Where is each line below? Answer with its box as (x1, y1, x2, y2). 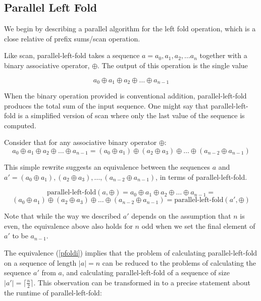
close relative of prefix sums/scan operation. (4, 33, 140, 43)
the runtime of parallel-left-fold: (4, 287, 102, 297)
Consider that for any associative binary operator (4, 137, 157, 147)
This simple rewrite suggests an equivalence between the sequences (4, 162, 211, 172)
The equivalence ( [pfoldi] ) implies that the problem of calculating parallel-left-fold (4, 247, 257, 258)
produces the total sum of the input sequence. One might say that (4, 100, 208, 111)
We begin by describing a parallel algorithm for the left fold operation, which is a (4, 23, 256, 34)
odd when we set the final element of (141, 220, 255, 231)
